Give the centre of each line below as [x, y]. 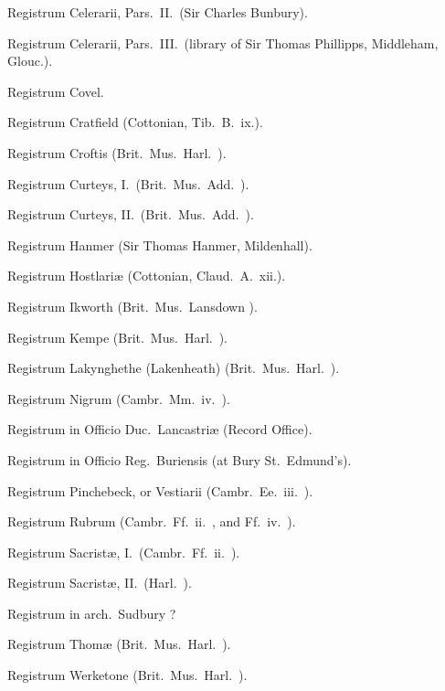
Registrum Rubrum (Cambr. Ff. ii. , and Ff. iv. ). [152, 521]
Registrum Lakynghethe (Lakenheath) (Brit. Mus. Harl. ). [174, 368]
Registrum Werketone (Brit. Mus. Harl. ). [127, 675]
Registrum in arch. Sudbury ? [92, 613]
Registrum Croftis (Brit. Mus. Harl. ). [117, 152]
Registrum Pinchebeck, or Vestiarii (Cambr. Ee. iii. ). [160, 490]
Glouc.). [30, 61]
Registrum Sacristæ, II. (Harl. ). [100, 583]
